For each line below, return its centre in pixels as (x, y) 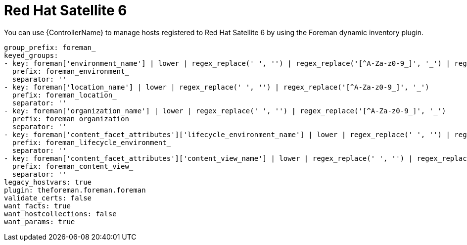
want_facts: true (37, 206)
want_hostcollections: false (60, 214)
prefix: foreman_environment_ (70, 71)
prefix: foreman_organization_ (73, 119)
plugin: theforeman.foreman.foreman (75, 190)
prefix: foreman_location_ (64, 95)
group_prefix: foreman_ (50, 47)
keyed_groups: (31, 55)
